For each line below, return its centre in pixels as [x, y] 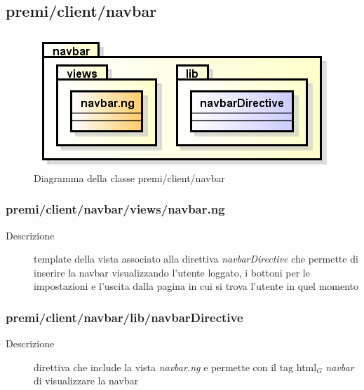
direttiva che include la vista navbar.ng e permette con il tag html [175, 367]
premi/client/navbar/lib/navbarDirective [124, 317]
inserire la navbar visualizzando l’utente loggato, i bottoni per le [172, 272]
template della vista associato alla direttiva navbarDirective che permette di [196, 259]
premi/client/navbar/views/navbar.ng [115, 209]
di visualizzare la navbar [86, 381]
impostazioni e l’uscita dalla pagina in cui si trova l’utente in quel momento [196, 286]
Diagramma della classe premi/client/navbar [129, 177]
